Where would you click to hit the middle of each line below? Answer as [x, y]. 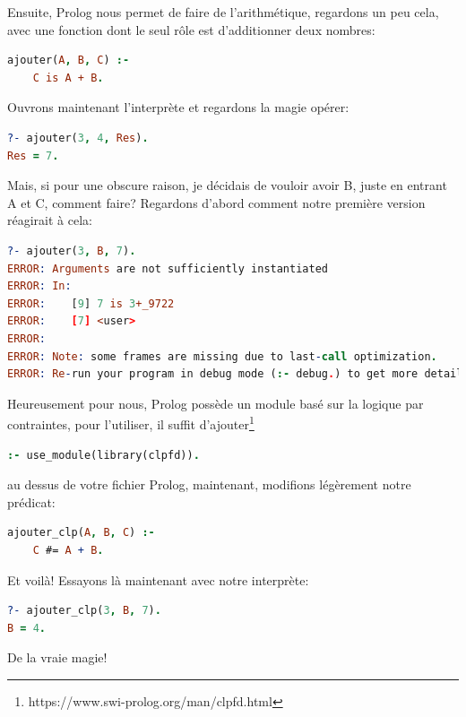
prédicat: [31, 501]
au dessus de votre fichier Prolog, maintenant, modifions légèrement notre [209, 484]
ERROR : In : [39, 286]
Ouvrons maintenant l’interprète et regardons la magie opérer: [178, 107]
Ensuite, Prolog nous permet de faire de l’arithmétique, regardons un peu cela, [223, 12]
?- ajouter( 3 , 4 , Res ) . [78, 138]
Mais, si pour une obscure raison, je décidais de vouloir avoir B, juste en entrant [227, 185]
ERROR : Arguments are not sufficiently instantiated [168, 268]
